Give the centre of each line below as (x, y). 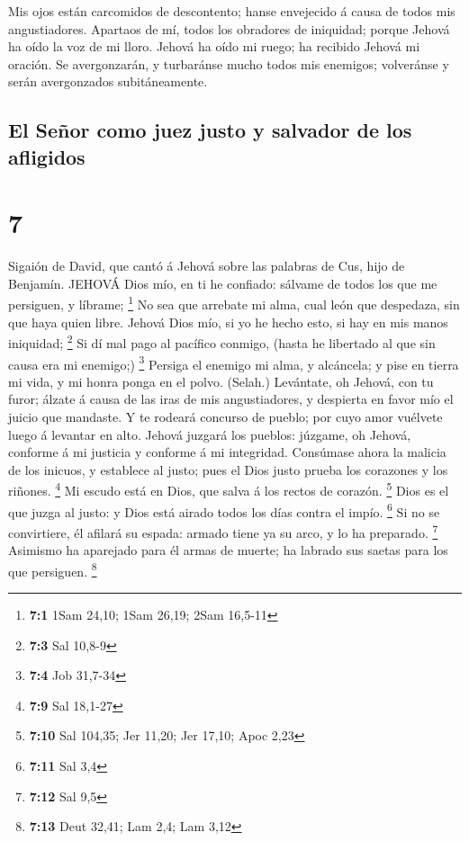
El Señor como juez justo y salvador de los (210, 130)
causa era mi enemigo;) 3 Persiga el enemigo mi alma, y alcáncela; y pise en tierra (234, 362)
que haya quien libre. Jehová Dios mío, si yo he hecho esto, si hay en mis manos (228, 322)
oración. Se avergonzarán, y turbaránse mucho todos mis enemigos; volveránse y (229, 63)
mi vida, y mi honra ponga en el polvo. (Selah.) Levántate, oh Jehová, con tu (221, 381)
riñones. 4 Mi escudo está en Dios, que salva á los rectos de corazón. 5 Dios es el (229, 489)
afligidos (47, 156)
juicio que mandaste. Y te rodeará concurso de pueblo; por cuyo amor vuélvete (225, 416)
